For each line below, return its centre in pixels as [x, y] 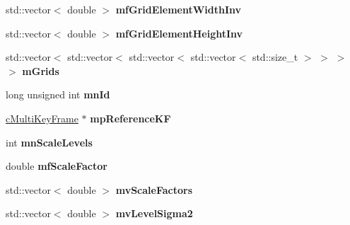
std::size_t [275, 57]
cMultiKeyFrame [42, 118]
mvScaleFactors [154, 189]
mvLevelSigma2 [154, 213]
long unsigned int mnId [58, 94]
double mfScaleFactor [57, 166]
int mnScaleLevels [49, 142]
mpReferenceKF [130, 118]
